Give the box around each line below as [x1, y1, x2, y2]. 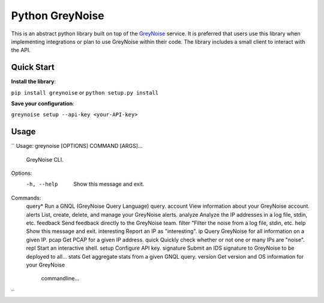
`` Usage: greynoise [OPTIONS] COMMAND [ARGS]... [11, 143, 143, 150]
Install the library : [11, 78, 56, 85]
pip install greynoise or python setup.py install [11, 89, 159, 96]
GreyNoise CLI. [26, 156, 64, 163]
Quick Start [11, 62, 55, 72]
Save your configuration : [11, 100, 74, 107]
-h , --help [26, 181, 58, 188]
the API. [11, 47, 31, 54]
